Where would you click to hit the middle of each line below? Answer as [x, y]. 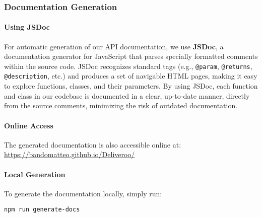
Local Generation [35, 174]
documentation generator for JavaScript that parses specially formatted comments [131, 56]
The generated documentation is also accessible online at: [93, 144]
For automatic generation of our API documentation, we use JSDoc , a [114, 46]
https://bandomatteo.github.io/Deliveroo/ [70, 154]
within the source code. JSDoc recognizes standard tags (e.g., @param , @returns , [128, 66]
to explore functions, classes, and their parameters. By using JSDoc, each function [131, 86]
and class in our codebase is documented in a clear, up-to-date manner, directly [127, 95]
